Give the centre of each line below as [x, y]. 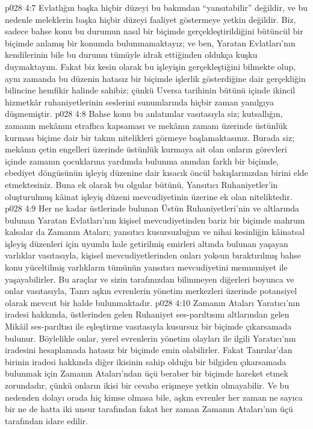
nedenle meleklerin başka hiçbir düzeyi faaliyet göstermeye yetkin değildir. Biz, [150, 19]
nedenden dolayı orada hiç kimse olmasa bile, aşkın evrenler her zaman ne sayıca [154, 397]
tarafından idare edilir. [47, 420]
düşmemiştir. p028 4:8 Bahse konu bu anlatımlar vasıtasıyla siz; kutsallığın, [144, 114]
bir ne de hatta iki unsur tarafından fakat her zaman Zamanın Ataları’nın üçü [149, 409]
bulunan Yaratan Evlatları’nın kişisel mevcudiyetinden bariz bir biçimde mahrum [155, 220]
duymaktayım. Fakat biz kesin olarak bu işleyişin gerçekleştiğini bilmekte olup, [150, 66]
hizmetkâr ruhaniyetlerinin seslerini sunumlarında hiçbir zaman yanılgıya [139, 102]
